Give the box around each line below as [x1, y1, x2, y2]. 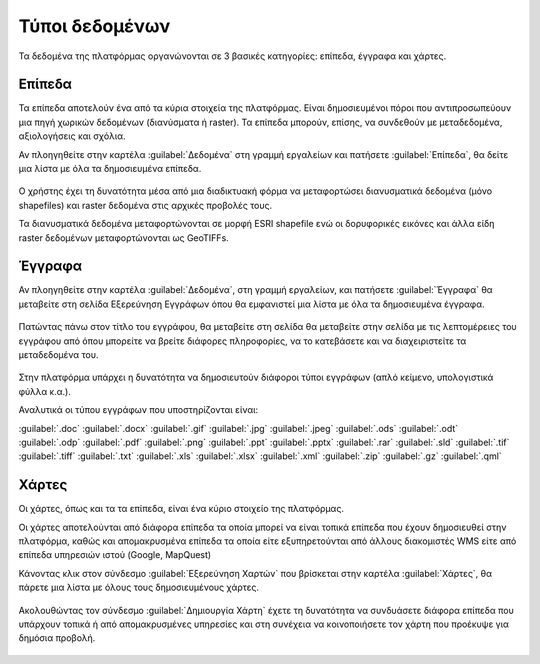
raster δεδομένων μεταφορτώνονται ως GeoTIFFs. [18, 231, 229, 244]
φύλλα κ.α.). [18, 385, 72, 397]
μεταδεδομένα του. [18, 349, 99, 361]
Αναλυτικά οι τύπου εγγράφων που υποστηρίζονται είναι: [18, 404, 259, 416]
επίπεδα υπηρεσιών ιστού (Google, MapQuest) [18, 549, 212, 561]
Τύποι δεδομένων [18, 15, 171, 37]
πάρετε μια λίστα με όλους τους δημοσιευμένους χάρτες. [18, 581, 260, 594]
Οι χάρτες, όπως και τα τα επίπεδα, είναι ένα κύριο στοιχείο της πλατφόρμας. [18, 503, 345, 515]
